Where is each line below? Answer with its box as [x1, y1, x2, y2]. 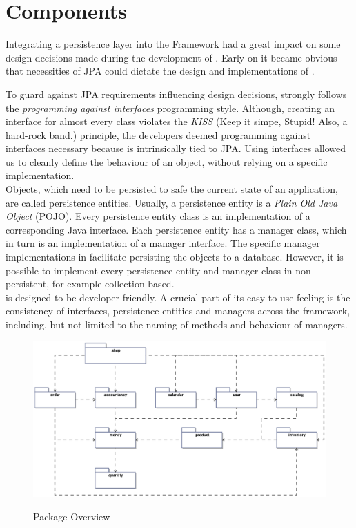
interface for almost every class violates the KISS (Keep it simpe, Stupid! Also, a [6, 114, 348, 129]
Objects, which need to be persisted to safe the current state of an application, [6, 182, 338, 196]
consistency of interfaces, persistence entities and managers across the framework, [6, 303, 350, 318]
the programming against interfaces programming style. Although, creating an [6, 100, 335, 115]
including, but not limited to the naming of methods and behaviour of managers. [6, 317, 348, 331]
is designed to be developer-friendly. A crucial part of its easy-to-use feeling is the [6, 290, 350, 304]
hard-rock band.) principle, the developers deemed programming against [6, 127, 311, 142]
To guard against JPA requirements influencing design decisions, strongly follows [6, 86, 347, 101]
